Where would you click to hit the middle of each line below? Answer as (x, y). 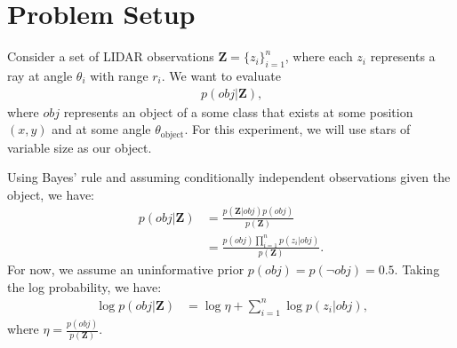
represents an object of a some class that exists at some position (238, 111)
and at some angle (101, 129)
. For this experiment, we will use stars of (297, 129)
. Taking (417, 269)
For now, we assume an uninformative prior (126, 269)
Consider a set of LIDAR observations (111, 56)
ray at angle (40, 75)
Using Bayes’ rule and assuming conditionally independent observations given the (229, 177)
